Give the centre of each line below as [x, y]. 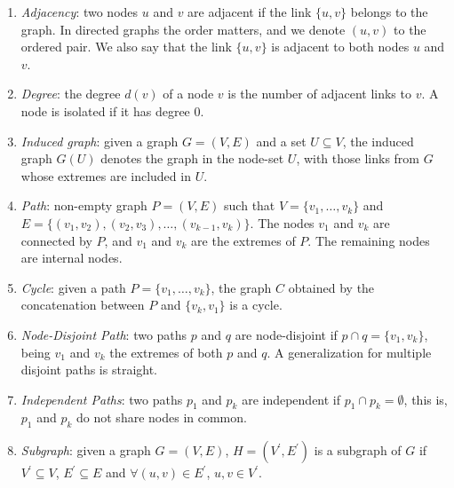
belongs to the [389, 12]
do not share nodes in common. [162, 417]
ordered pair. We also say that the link [126, 47]
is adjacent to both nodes [340, 47]
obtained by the [331, 287]
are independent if [291, 399]
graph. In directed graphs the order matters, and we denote [183, 29]
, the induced [378, 141]
